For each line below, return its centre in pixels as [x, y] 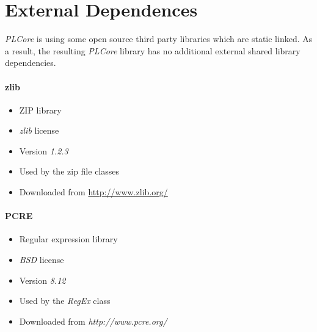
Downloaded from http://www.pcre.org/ [93, 321]
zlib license [39, 130]
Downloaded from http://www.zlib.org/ [93, 192]
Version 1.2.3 [44, 150]
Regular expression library [68, 239]
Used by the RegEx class [65, 301]
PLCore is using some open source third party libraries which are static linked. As [159, 39]
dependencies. [31, 63]
